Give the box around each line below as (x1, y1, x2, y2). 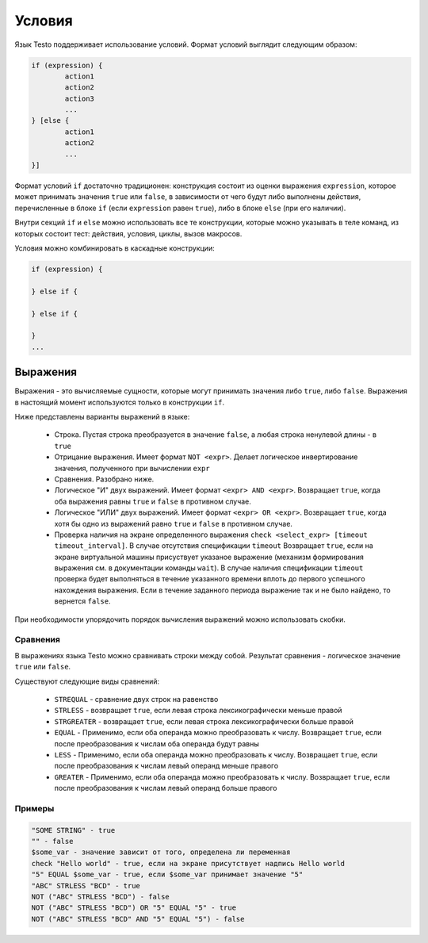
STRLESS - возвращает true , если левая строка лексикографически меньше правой (54, 706, 342, 715)
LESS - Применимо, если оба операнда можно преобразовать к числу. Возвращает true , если (54, 749, 378, 759)
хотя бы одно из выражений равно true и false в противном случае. (54, 519, 293, 528)
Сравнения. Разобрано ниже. (54, 474, 155, 484)
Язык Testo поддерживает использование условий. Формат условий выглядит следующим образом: (14, 40, 357, 49)
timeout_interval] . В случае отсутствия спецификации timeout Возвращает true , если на (54, 541, 374, 550)
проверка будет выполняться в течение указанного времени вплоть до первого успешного (54, 574, 365, 584)
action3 (64, 94, 95, 103)
